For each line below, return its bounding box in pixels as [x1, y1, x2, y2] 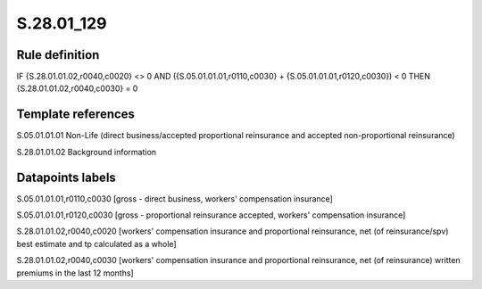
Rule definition [16, 47, 100, 62]
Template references [16, 107, 136, 122]
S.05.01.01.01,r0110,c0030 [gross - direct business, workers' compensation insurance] [16, 193, 334, 204]
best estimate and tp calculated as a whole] [16, 238, 178, 249]
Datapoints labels [16, 169, 116, 185]
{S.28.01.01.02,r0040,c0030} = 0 [16, 83, 138, 94]
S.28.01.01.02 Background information [16, 146, 156, 157]
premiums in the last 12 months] [16, 268, 134, 278]
